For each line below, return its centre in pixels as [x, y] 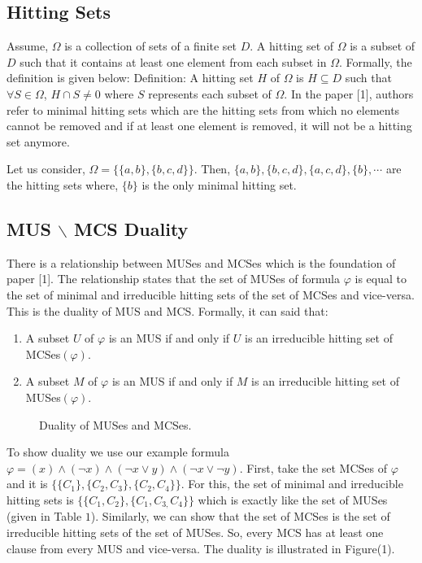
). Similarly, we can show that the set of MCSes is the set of [240, 516]
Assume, [28, 46]
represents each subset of [210, 93]
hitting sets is [40, 499]
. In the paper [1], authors [349, 93]
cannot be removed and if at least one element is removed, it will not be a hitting [209, 126]
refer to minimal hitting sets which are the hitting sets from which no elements [203, 109]
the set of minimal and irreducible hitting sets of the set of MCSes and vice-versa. [211, 294]
